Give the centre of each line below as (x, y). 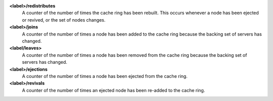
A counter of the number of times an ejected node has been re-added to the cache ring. (113, 90)
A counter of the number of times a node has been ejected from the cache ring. (105, 76)
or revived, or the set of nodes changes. (64, 20)
